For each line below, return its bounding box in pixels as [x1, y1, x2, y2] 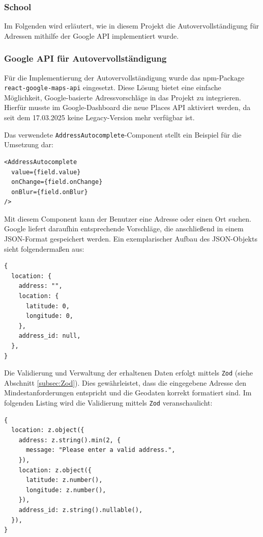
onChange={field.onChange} [11, 178, 103, 186]
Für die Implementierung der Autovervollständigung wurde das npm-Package [4, 72, 245, 83]
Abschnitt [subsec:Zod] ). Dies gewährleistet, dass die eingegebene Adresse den [4, 377, 247, 388]
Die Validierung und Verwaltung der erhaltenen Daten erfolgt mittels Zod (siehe [4, 367, 253, 378]
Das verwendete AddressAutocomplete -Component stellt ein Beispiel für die [4, 129, 242, 140]
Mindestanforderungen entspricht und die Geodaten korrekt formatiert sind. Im [4, 387, 252, 398]
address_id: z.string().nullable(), [18, 506, 143, 514]
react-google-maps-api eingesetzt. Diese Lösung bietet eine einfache [4, 82, 221, 93]
